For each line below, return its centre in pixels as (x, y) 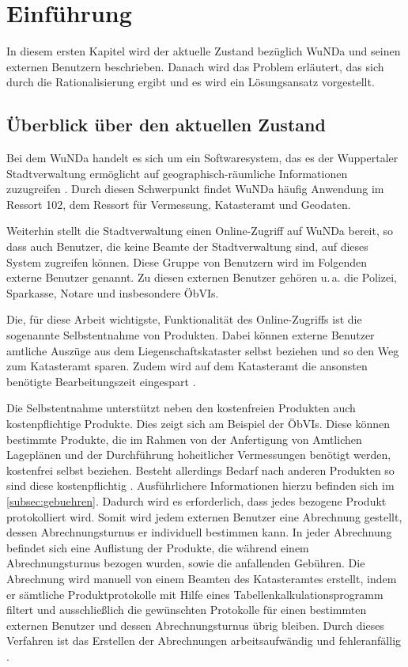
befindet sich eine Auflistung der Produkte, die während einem (158, 547)
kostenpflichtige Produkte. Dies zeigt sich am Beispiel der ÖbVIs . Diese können (198, 424)
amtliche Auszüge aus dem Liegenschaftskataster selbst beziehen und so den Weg (203, 350)
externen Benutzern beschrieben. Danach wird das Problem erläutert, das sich (195, 66)
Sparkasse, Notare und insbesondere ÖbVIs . (113, 292)
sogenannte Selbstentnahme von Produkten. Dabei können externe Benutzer (191, 335)
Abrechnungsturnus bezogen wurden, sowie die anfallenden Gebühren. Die (186, 563)
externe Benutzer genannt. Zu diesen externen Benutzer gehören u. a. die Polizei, (202, 277)
